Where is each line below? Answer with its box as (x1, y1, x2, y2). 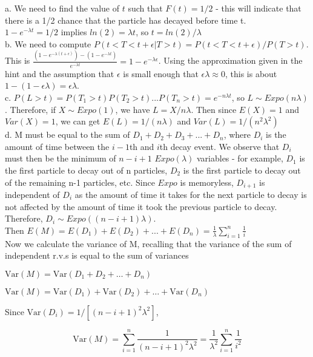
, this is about (225, 67, 277, 80)
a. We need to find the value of (5, 2, 119, 14)
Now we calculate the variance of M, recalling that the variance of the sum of (5, 237, 292, 250)
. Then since (191, 103, 237, 115)
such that (128, 2, 163, 14)
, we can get (55, 115, 100, 127)
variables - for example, (196, 152, 283, 165)
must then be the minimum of (5, 152, 116, 165)
